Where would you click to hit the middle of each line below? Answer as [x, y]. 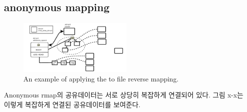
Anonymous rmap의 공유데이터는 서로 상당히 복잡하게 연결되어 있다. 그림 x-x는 [124, 95]
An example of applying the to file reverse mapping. [101, 78]
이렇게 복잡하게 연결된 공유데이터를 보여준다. [72, 104]
